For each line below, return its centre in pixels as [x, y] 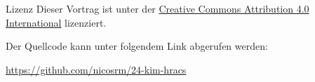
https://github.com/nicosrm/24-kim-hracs [96, 69]
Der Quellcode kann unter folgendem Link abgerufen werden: [137, 46]
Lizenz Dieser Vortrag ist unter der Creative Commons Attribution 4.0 [157, 8]
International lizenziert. [56, 22]
